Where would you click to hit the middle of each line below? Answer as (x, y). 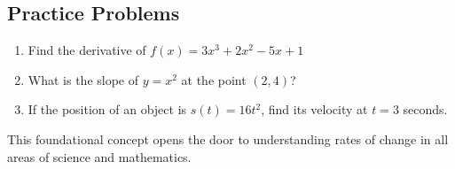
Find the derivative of (87, 50)
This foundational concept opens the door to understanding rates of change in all (228, 138)
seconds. (425, 109)
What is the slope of (83, 79)
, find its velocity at (314, 109)
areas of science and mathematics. (99, 156)
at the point (214, 79)
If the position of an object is (107, 109)
